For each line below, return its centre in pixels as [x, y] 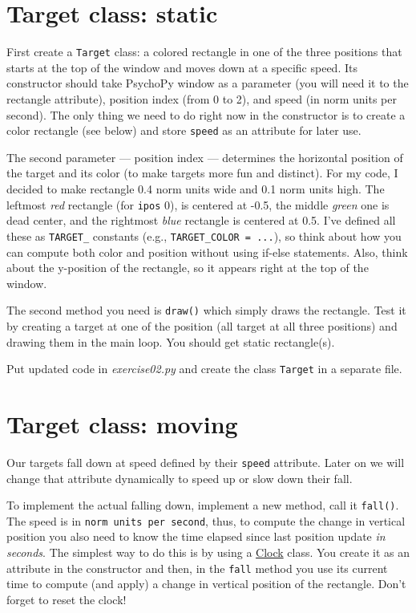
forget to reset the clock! [67, 599]
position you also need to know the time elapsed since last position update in [196, 536]
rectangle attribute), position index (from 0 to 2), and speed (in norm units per [202, 98]
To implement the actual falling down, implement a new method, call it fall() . [203, 505]
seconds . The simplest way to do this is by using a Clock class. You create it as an [208, 552]
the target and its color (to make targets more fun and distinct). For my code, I [202, 173]
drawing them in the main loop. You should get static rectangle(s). [171, 341]
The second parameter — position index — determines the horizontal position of [205, 157]
